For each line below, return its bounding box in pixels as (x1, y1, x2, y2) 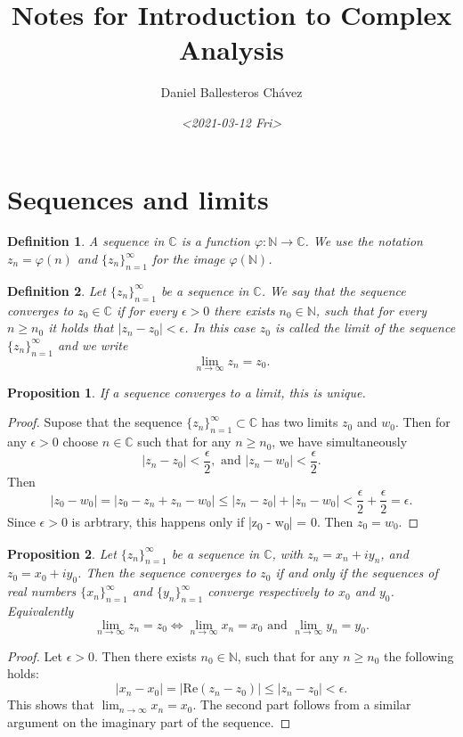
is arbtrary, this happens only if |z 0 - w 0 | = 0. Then (71, 512, 353, 533)
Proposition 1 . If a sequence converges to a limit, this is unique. (7, 382, 366, 401)
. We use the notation (305, 232, 423, 250)
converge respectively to (207, 582, 334, 601)
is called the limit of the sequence (274, 318, 456, 337)
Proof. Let (7, 646, 62, 665)
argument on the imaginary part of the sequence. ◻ (7, 712, 291, 731)
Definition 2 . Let (7, 281, 106, 299)
